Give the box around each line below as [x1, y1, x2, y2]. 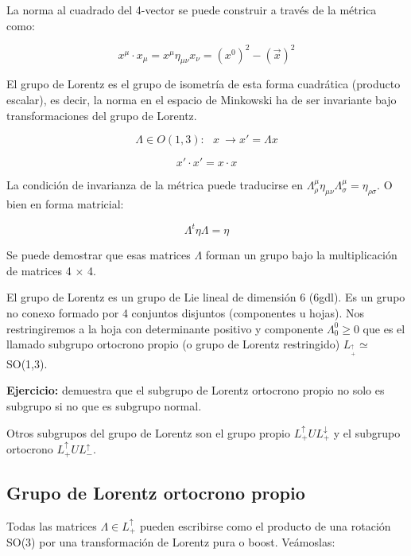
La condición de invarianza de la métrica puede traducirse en [6, 177, 303, 193]
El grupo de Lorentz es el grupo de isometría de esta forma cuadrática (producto [6, 76, 401, 92]
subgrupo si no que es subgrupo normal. [6, 398, 202, 414]
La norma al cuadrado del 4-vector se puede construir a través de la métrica [6, 2, 377, 17]
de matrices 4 [6, 262, 72, 278]
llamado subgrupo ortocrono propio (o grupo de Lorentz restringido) [6, 336, 340, 352]
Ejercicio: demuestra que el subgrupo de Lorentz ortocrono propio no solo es [6, 382, 385, 399]
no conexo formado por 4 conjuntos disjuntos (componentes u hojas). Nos [6, 304, 365, 321]
